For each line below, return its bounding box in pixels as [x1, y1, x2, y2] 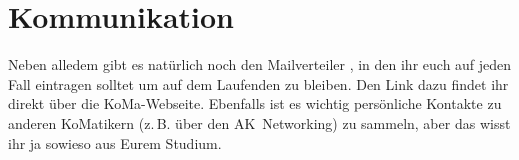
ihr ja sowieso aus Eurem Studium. [8, 132, 222, 153]
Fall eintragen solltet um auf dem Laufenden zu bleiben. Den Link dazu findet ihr [8, 73, 509, 94]
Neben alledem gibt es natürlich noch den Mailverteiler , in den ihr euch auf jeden [8, 54, 512, 75]
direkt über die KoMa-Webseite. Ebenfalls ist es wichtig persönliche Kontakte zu [8, 93, 502, 114]
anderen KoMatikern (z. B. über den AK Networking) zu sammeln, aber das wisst [8, 112, 511, 133]
